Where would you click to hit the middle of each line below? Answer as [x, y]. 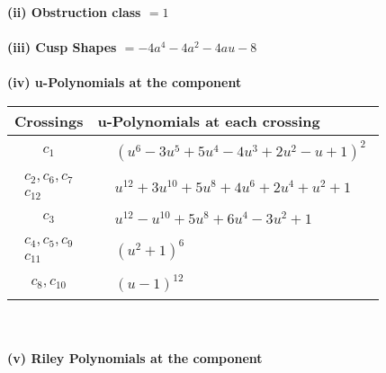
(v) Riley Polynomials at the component [135, 357]
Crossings [49, 120]
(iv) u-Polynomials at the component [125, 82]
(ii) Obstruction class [74, 12]
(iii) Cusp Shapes [62, 47]
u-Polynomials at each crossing [209, 120]
